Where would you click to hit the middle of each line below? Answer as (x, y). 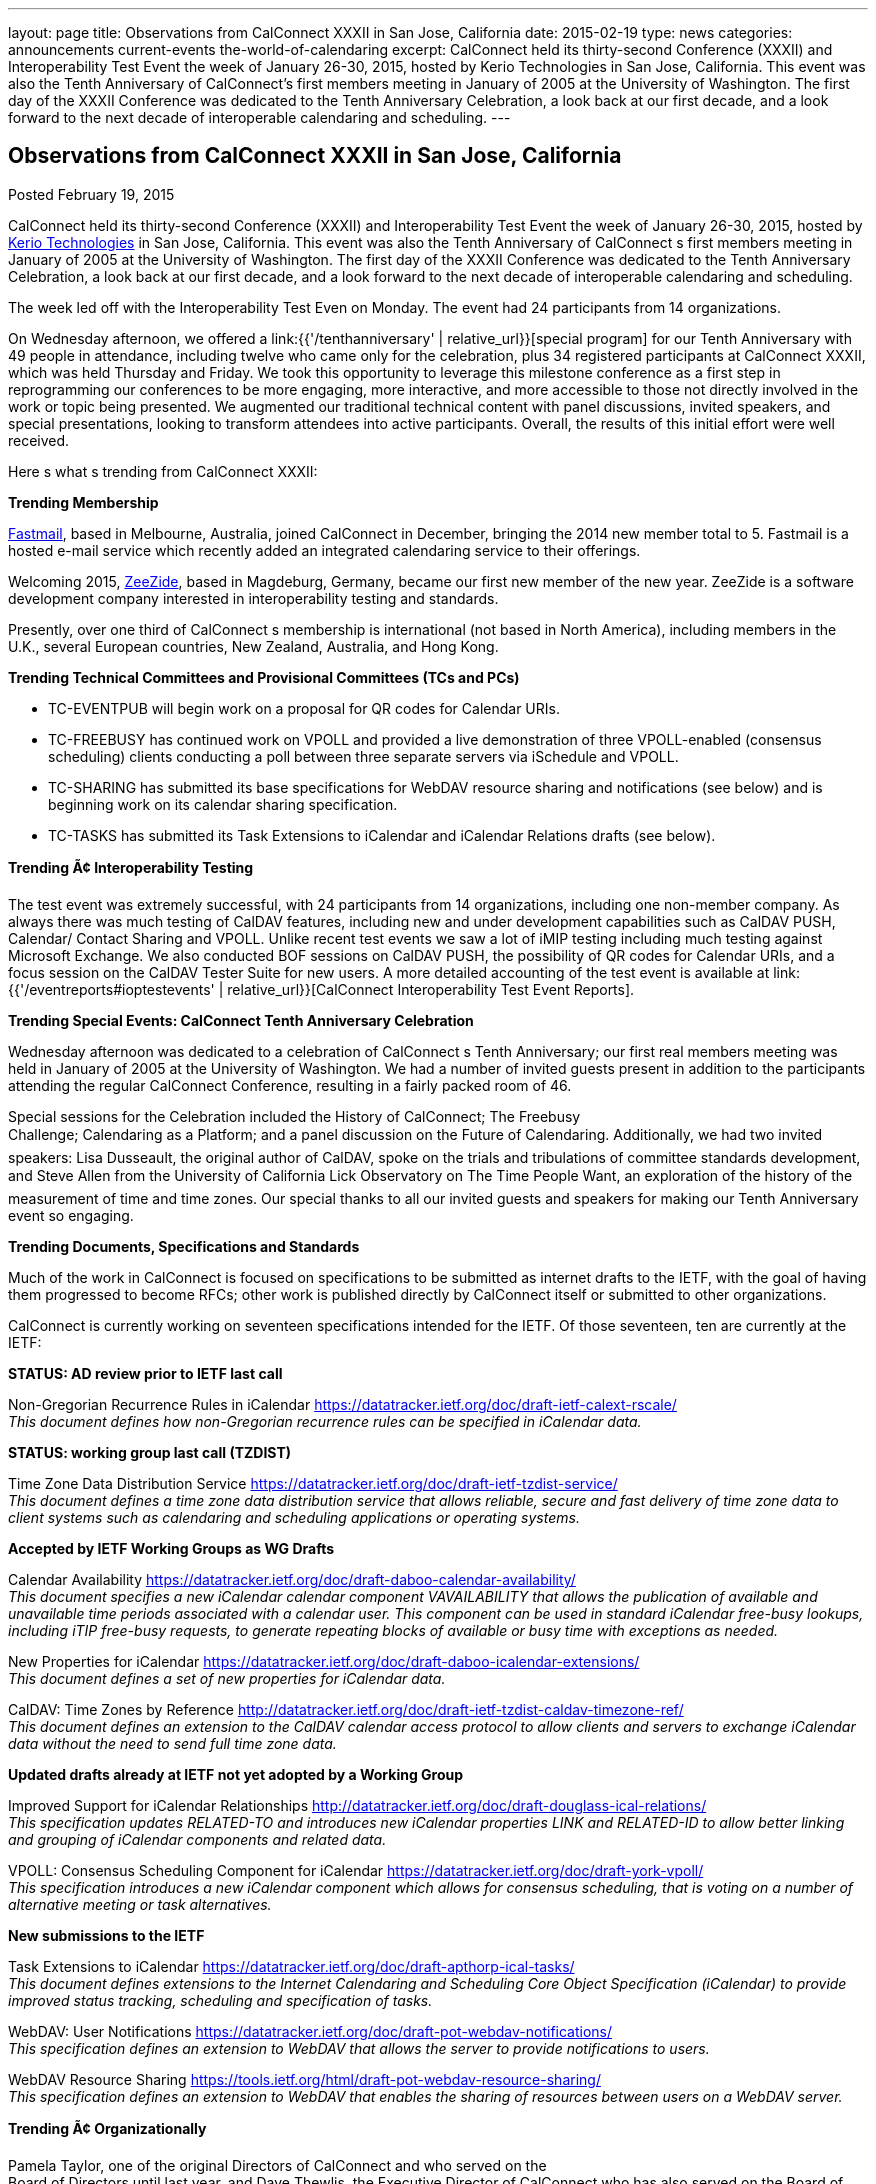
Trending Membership (83, 502)
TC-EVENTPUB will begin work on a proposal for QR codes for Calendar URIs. (304, 708)
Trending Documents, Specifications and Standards (184, 1246)
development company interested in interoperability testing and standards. (253, 598)
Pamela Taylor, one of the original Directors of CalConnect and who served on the (277, 2165)
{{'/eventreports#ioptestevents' (111, 989)
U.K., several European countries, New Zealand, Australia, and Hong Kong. (253, 646)
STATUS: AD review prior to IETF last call (145, 1373)
